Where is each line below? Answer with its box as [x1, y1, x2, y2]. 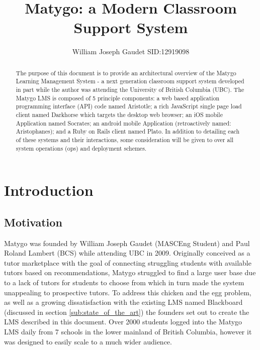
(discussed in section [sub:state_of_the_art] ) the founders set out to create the [4, 306, 249, 317]
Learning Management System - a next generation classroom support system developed [16, 77, 244, 85]
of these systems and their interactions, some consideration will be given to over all [16, 135, 234, 144]
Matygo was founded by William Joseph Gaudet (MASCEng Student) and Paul [4, 238, 250, 248]
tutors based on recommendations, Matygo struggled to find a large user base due [4, 267, 256, 278]
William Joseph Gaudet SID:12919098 [72, 46, 190, 57]
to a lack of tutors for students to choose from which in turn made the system [4, 277, 244, 288]
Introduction [4, 180, 94, 200]
